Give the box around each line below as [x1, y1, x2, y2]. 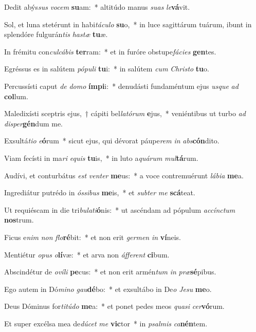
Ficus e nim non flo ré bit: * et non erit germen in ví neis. [4, 231, 181, 242]
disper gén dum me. [4, 118, 63, 128]
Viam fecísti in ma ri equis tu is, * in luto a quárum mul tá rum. [4, 152, 198, 163]
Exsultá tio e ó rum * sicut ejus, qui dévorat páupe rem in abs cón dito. [4, 135, 220, 146]
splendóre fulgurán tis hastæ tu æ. [4, 29, 108, 40]
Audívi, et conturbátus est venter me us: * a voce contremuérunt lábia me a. [4, 170, 244, 180]
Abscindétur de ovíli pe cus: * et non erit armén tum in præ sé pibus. [4, 266, 216, 277]
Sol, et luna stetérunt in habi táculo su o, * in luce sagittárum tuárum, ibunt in [4, 19, 252, 29]
